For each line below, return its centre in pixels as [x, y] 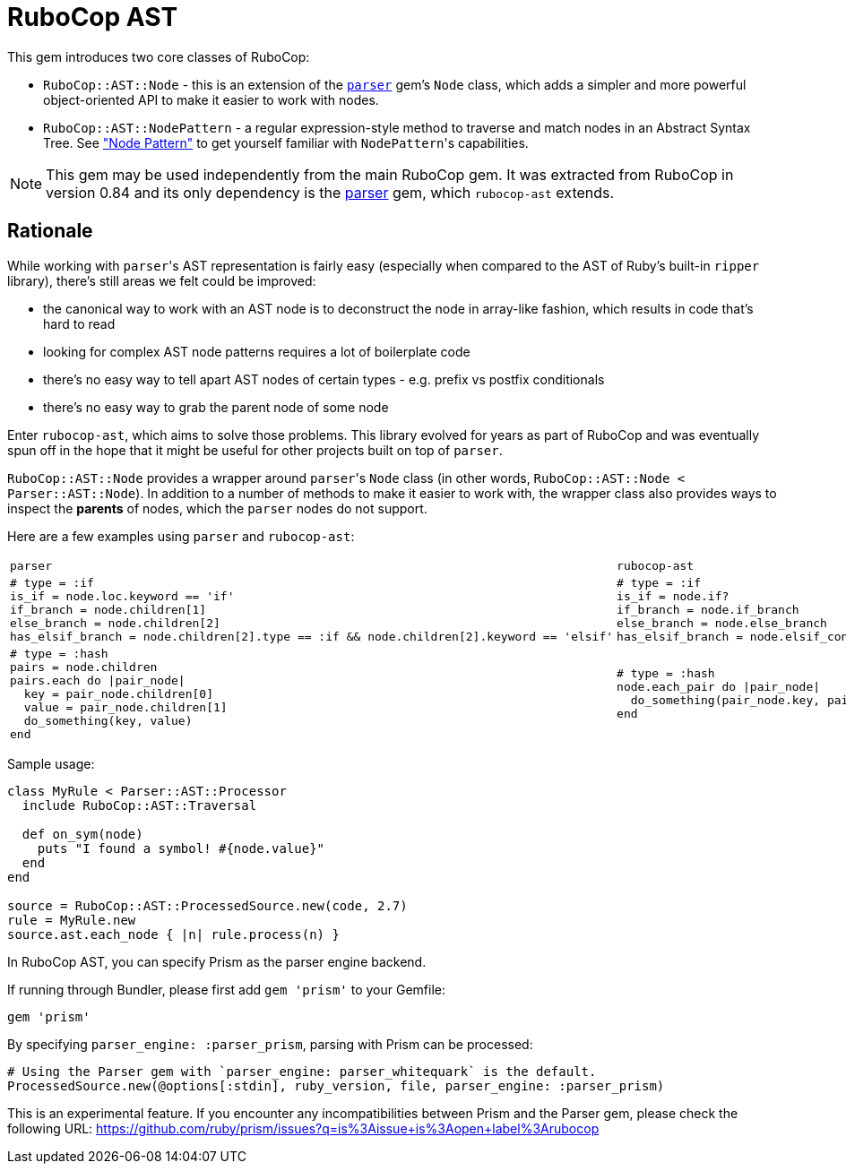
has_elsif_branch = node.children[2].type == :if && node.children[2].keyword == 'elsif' [312, 636]
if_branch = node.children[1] [108, 609]
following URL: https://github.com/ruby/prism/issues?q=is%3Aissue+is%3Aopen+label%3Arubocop [303, 1128]
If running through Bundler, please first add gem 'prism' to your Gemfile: [226, 989]
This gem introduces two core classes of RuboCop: [159, 56]
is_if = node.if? [673, 596]
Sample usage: [51, 763]
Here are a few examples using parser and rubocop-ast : [181, 536]
